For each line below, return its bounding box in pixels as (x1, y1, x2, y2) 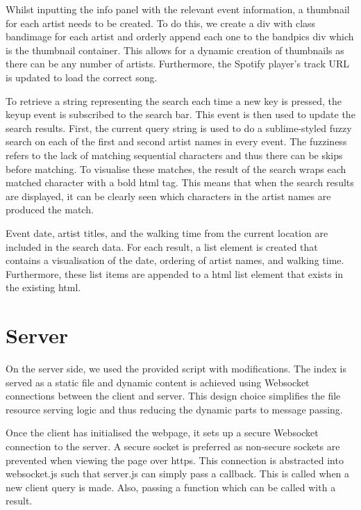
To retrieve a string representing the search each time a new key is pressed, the (6, 93, 342, 108)
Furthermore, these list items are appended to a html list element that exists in (6, 266, 344, 281)
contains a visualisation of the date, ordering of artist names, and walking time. (6, 253, 344, 268)
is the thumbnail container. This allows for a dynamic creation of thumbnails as (6, 42, 344, 57)
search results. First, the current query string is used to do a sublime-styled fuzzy (6, 120, 352, 135)
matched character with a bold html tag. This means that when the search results (6, 175, 354, 190)
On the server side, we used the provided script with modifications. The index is (6, 361, 346, 375)
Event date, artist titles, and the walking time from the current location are (6, 225, 328, 240)
